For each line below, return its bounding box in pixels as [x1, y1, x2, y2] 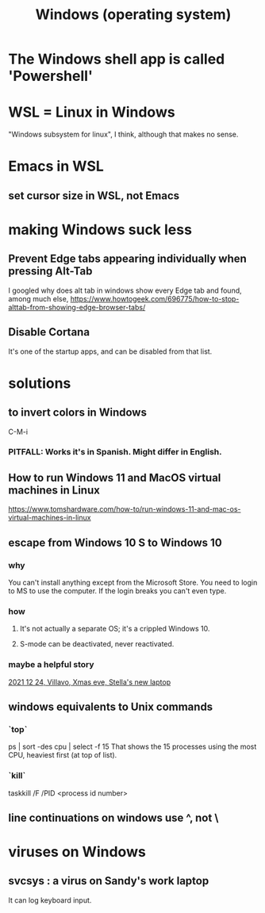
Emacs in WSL [8, 157, 105, 175]
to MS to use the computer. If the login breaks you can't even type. [8, 585, 227, 596]
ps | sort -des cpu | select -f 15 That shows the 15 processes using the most [8, 742, 257, 751]
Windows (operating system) [35, 6, 232, 24]
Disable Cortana [8, 325, 90, 339]
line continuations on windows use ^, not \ [8, 811, 219, 824]
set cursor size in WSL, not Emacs [8, 189, 180, 202]
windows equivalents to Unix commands [8, 700, 213, 713]
